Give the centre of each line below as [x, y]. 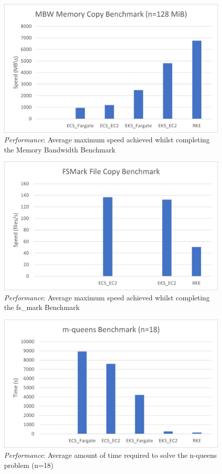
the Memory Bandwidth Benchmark [60, 149]
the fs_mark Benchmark [42, 307]
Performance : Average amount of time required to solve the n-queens [110, 455]
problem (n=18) [29, 465]
